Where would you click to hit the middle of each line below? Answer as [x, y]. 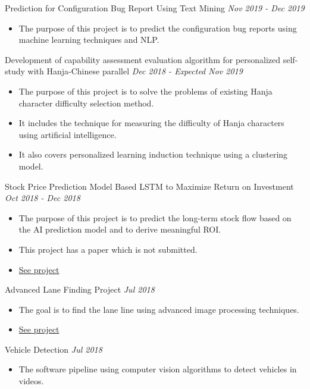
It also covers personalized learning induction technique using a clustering [153, 154]
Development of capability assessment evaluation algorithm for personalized [143, 59]
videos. [31, 381]
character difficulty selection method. [86, 103]
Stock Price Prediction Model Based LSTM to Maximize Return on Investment [149, 186]
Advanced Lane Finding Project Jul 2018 [80, 289]
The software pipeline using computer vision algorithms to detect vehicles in [158, 369]
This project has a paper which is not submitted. [108, 249]
